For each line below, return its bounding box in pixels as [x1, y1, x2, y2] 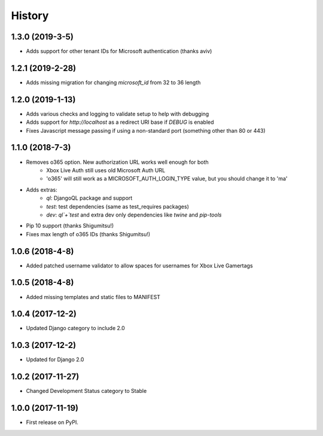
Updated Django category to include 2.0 [26, 325, 125, 332]
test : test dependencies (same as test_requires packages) [46, 203, 190, 210]
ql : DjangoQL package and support [46, 194, 133, 202]
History [11, 9, 49, 22]
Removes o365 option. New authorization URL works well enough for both [26, 158, 209, 166]
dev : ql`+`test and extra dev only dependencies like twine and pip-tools [46, 211, 222, 218]
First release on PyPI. [26, 419, 79, 426]
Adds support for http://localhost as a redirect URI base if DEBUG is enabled [26, 118, 215, 126]
